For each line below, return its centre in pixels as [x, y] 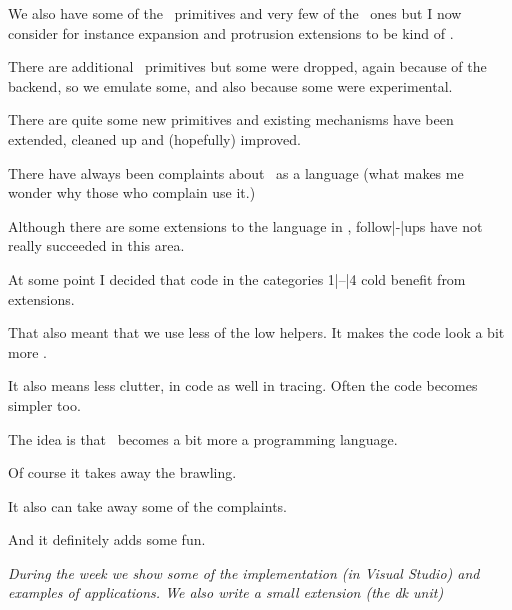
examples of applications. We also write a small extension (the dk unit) [226, 592]
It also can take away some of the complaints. [148, 505]
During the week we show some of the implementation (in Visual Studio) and [244, 572]
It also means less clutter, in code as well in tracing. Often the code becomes [243, 385]
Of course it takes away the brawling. [122, 472]
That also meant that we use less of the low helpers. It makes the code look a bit [256, 332]
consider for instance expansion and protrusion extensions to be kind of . [231, 32]
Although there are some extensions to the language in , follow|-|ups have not [245, 225]
